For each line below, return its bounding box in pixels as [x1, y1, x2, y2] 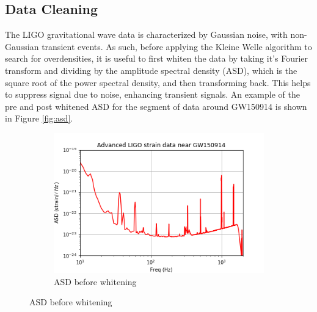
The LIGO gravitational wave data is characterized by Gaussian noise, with [5, 28, 288, 41]
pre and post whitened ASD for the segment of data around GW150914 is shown [5, 100, 307, 112]
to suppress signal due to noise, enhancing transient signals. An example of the [5, 88, 300, 101]
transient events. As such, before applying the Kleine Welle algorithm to [42, 40, 312, 53]
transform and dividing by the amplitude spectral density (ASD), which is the [5, 63, 297, 76]
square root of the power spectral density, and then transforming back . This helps [5, 76, 311, 89]
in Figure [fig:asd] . [5, 112, 73, 125]
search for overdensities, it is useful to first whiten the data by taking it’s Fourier [5, 52, 308, 65]
